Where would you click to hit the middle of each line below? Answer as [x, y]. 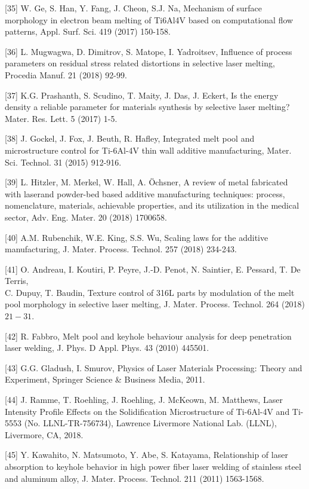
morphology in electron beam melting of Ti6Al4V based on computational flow [149, 19]
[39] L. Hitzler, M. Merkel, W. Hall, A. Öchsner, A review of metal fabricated [146, 182]
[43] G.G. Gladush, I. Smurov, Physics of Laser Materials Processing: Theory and [154, 367]
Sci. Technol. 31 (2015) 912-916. [63, 162]
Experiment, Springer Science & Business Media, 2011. [105, 379]
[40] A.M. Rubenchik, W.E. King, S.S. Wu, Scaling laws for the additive [137, 237]
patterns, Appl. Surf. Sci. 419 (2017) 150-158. [88, 31]
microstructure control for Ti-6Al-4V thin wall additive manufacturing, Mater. [148, 150]
